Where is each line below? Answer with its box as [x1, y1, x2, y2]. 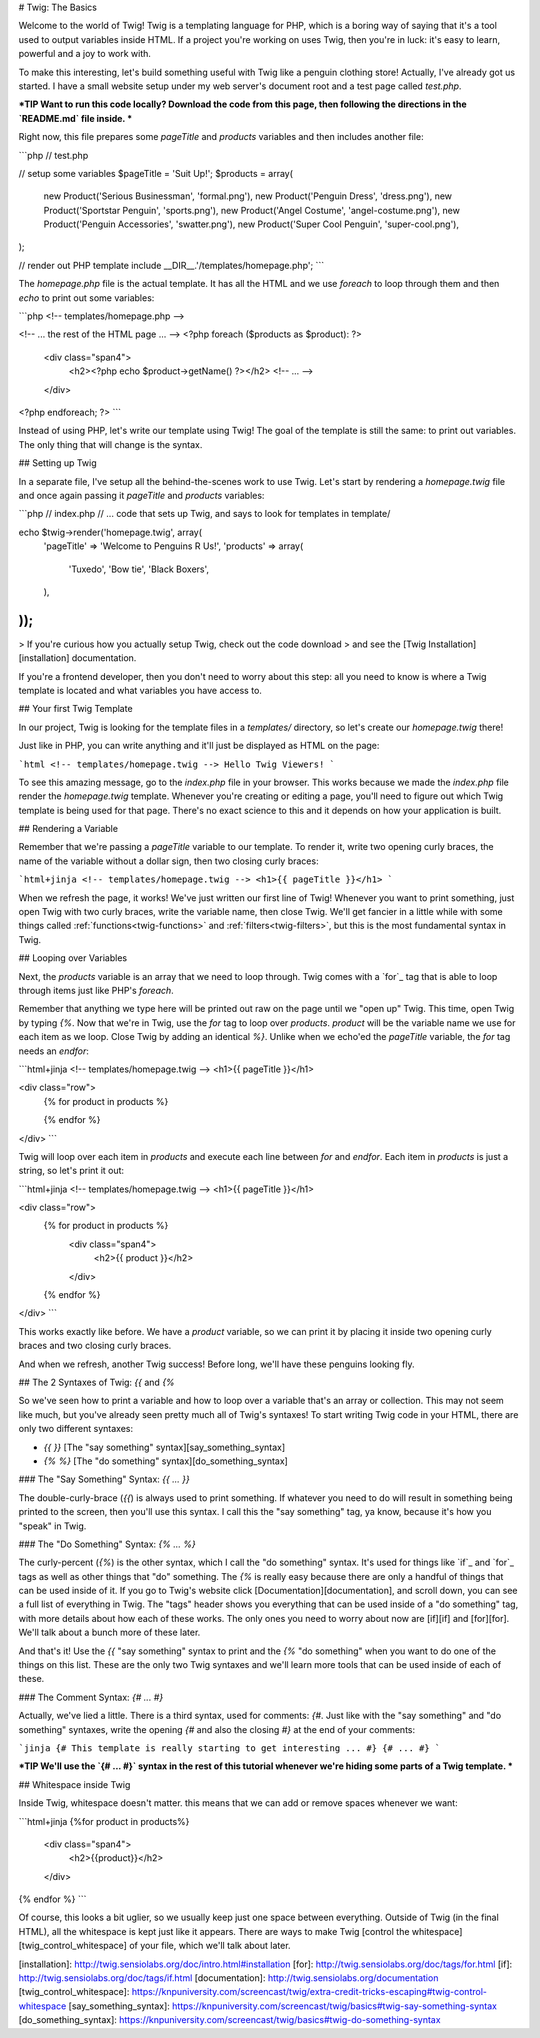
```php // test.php [18, 149, 89, 161]
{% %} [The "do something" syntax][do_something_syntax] [43, 1455, 289, 1467]
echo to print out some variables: [18, 291, 155, 304]
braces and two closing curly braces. [18, 1340, 172, 1352]
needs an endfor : [18, 1045, 90, 1057]
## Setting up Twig [18, 457, 97, 469]
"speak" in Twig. [18, 1520, 87, 1532]
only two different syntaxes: [18, 1423, 134, 1435]
